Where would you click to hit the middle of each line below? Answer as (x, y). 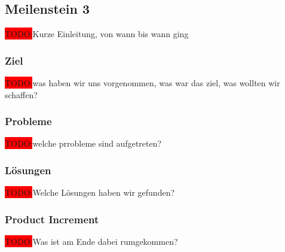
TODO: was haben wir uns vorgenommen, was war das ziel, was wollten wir (142, 83)
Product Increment (52, 219)
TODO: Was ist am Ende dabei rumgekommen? (91, 242)
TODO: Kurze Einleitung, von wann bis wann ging (97, 34)
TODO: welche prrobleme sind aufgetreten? (83, 143)
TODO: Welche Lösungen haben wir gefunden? (90, 192)
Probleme (28, 121)
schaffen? (21, 94)
